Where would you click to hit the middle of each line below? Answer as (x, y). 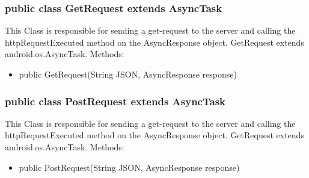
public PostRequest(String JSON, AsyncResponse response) (129, 167)
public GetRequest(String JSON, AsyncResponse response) (128, 74)
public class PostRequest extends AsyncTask (115, 101)
